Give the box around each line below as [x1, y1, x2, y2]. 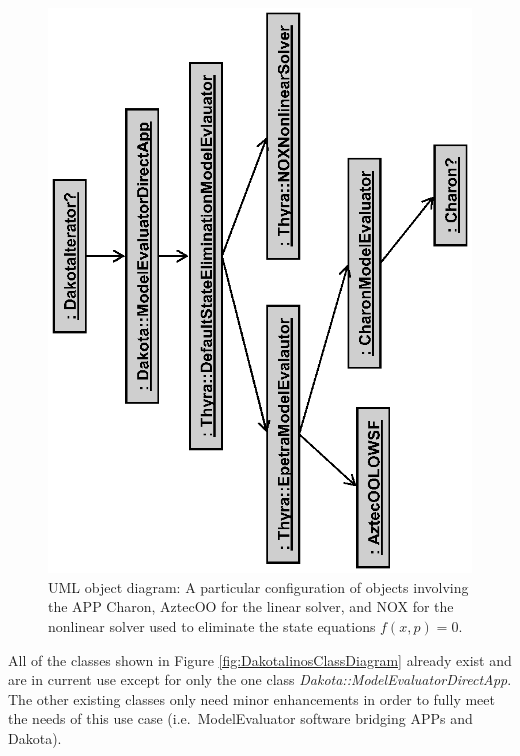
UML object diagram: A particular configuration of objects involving [48, 576, 469, 597]
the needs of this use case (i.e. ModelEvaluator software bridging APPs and [8, 708, 473, 729]
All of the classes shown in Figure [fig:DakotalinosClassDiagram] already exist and [8, 649, 512, 670]
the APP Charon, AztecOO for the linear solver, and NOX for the [48, 596, 454, 617]
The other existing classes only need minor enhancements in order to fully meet [8, 688, 496, 709]
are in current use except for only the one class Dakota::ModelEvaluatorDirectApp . [8, 669, 512, 690]
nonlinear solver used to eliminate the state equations [48, 615, 376, 636]
